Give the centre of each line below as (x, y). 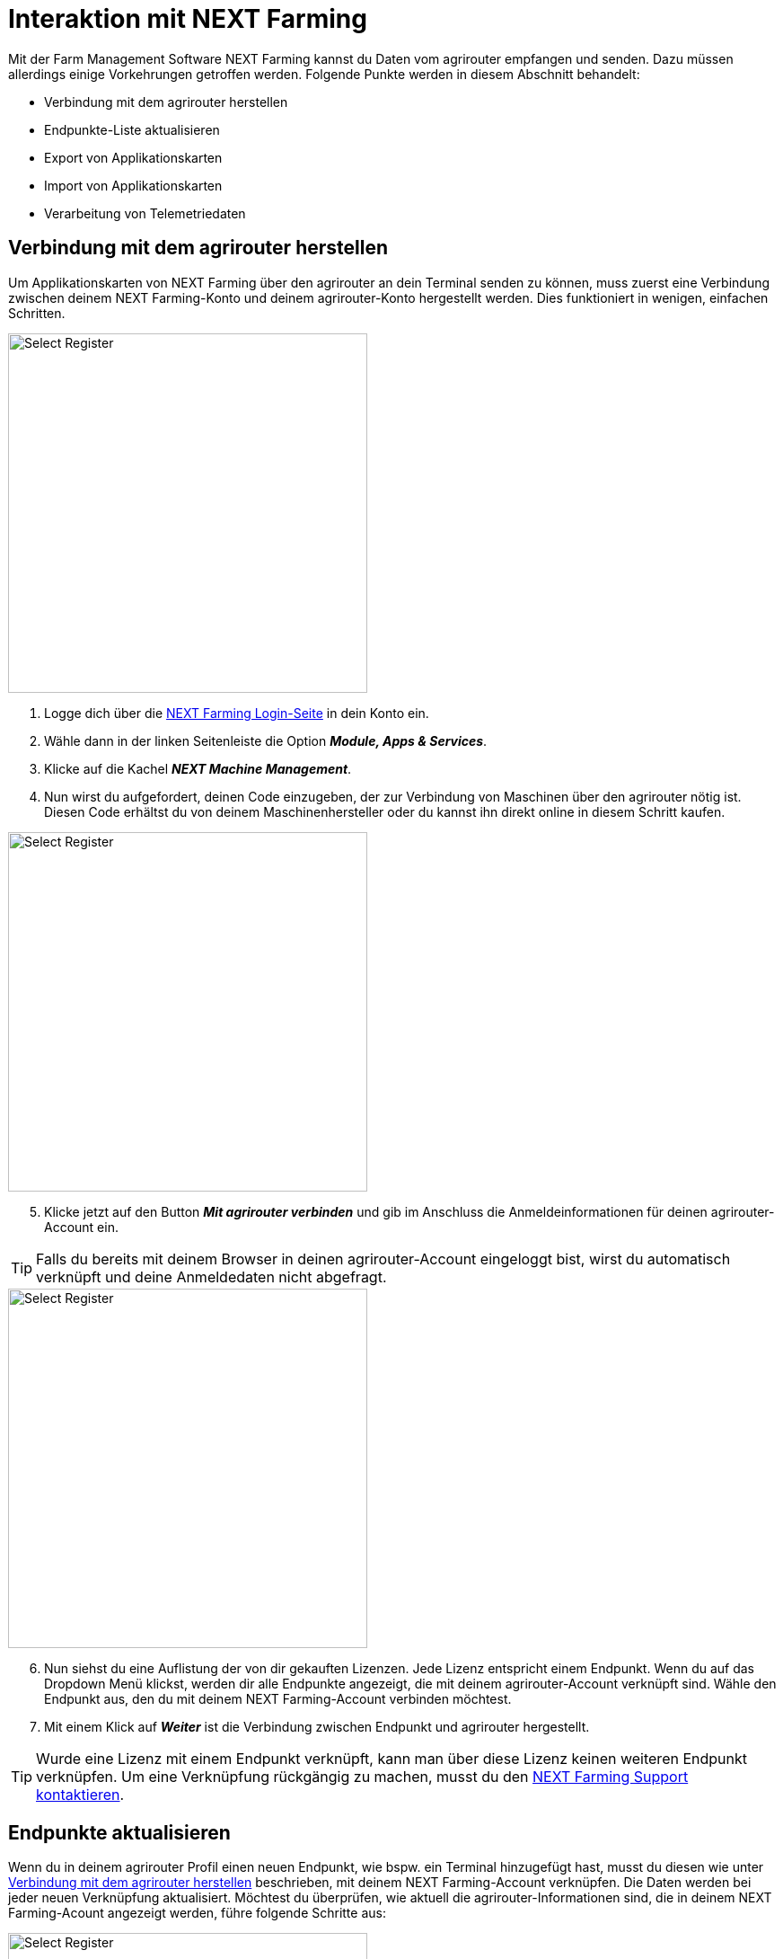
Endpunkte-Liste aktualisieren (132, 129)
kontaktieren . (80, 1794)
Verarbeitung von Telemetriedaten (145, 213)
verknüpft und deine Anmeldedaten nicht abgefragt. (211, 1276)
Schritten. (37, 313)
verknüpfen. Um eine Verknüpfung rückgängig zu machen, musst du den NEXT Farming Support (362, 1776)
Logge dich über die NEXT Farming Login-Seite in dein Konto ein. (237, 713)
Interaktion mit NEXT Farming (188, 19)
